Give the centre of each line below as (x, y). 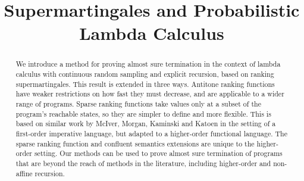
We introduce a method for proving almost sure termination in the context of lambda (148, 64)
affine (24, 173)
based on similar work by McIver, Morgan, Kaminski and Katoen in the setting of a (146, 124)
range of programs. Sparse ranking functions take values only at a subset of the (138, 103)
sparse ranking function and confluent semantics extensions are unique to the (135, 143)
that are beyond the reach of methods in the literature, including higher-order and (143, 163)
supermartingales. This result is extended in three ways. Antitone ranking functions (145, 84)
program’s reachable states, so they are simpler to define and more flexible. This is (143, 113)
